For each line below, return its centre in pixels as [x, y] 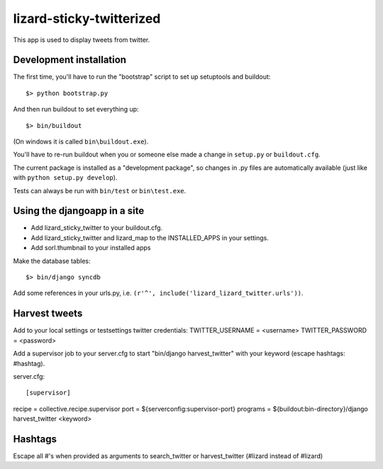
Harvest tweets [48, 314]
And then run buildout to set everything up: [76, 109]
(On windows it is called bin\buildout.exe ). [81, 141]
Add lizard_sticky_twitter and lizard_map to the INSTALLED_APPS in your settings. [150, 237]
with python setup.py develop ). [65, 178]
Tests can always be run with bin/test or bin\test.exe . [100, 190]
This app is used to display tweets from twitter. [82, 40]
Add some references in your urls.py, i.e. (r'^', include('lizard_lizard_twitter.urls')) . [159, 293]
